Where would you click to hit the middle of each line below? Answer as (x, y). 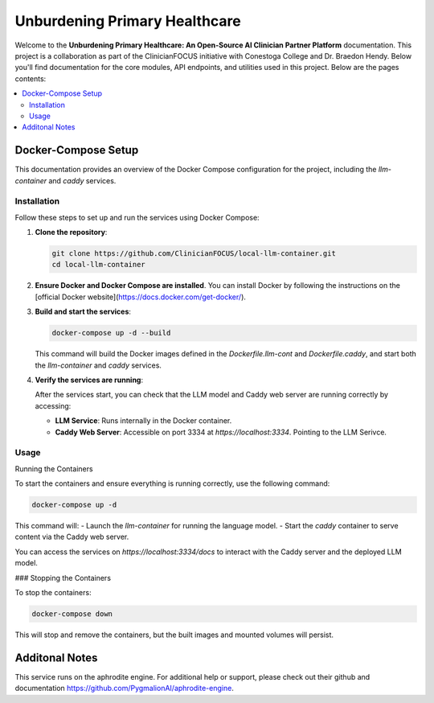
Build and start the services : (83, 312)
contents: (31, 78)
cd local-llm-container (99, 265)
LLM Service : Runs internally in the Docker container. (143, 421)
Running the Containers (54, 469)
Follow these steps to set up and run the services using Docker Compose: (137, 217)
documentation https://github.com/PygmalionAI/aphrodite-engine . (125, 689)
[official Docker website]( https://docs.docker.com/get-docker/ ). (141, 297)
